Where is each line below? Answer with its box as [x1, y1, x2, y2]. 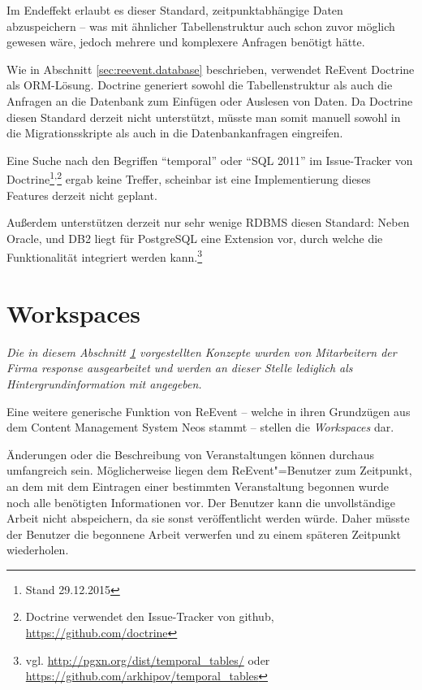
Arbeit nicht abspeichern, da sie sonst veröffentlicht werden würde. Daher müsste [6, 510, 410, 527]
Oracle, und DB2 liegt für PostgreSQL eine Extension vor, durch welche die [6, 229, 383, 246]
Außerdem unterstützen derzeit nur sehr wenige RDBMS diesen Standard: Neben [6, 214, 410, 231]
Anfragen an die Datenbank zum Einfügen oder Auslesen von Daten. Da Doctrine [6, 92, 413, 109]
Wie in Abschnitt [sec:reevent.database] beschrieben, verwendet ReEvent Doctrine [6, 60, 415, 77]
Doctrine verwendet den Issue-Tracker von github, [25, 608, 274, 625]
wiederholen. [6, 541, 69, 558]
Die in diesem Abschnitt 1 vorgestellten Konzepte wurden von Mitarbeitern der [6, 343, 397, 360]
